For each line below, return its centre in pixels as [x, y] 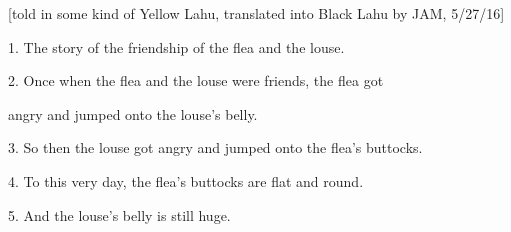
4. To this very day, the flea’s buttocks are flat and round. [186, 180]
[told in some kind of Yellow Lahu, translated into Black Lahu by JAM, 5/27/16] [256, 13]
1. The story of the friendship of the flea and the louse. [176, 46]
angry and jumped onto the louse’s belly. [133, 113]
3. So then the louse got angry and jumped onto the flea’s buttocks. [215, 147]
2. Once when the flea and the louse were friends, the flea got [196, 80]
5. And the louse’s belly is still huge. [119, 214]
